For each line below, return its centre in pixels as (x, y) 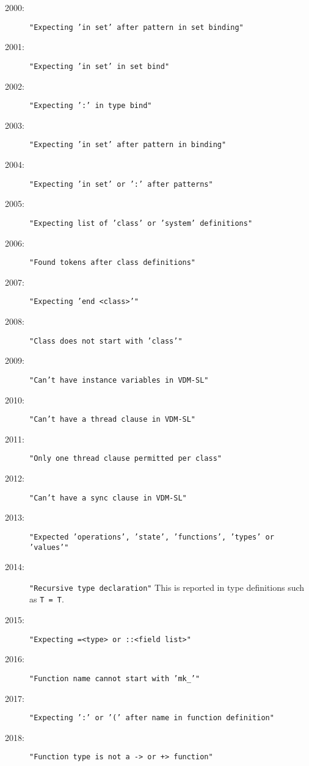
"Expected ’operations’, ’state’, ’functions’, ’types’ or (152, 537)
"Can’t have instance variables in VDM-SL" (119, 380)
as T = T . (47, 599)
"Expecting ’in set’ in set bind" (100, 66)
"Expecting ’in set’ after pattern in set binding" (136, 27)
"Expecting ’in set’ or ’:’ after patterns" (121, 184)
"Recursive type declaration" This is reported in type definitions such (167, 587)
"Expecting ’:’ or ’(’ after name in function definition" (152, 718)
